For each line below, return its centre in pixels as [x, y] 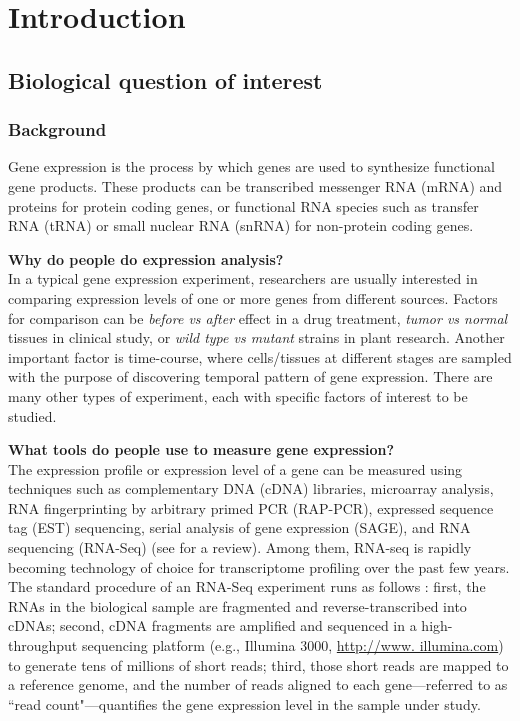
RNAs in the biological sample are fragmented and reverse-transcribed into [237, 605]
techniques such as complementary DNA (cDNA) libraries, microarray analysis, [251, 488]
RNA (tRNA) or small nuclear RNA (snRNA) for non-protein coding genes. [241, 225]
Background [57, 129]
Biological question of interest [165, 79]
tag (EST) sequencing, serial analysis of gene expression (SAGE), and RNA [239, 527]
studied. [32, 415]
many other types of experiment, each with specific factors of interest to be [238, 395]
